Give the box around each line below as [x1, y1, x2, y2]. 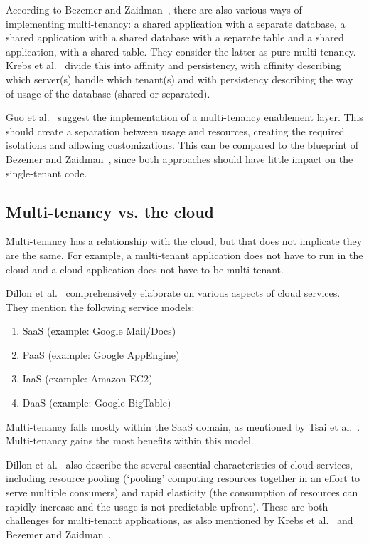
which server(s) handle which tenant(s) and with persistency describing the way [6, 71, 353, 86]
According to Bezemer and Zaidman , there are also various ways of [6, 2, 302, 16]
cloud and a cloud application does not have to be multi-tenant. [6, 261, 284, 276]
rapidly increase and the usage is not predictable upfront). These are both [6, 498, 328, 513]
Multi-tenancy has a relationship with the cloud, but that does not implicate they [6, 234, 363, 249]
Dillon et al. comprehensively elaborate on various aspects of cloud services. [6, 286, 341, 300]
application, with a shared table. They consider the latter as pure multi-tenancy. [6, 43, 356, 58]
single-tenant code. [6, 165, 87, 180]
